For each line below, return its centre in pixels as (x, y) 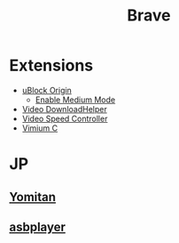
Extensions (51, 65)
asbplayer (38, 227)
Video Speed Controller (65, 118)
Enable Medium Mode (75, 100)
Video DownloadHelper (65, 109)
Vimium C (40, 128)
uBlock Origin (47, 90)
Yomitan (32, 197)
